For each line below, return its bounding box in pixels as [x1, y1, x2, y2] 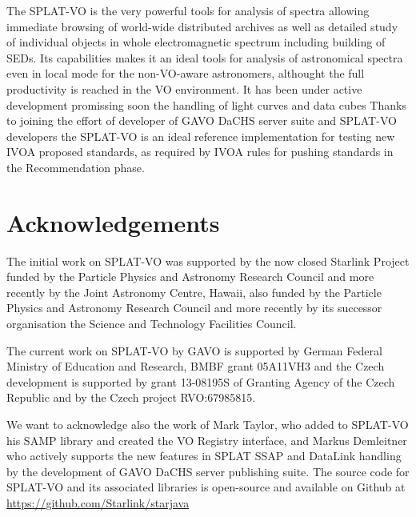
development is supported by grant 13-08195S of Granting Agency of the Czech [6, 373, 395, 390]
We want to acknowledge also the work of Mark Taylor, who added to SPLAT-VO [6, 416, 409, 432]
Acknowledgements [6, 206, 220, 238]
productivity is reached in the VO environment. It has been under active [6, 80, 362, 97]
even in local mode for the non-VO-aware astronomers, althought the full [6, 65, 365, 82]
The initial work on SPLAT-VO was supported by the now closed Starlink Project [6, 252, 410, 269]
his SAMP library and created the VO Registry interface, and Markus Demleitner [6, 431, 407, 448]
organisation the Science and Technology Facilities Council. [6, 315, 297, 332]
